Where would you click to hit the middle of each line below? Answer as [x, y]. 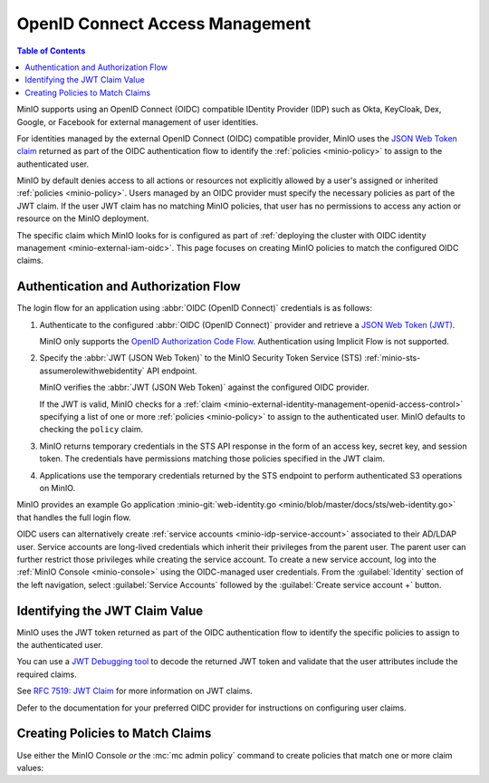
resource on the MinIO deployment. [83, 218]
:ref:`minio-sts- [392, 358]
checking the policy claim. [91, 430]
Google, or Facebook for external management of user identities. [138, 121]
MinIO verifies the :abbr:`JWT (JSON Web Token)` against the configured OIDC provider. [205, 387]
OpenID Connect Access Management [164, 24]
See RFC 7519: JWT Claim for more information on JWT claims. [134, 691]
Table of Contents [51, 51]
